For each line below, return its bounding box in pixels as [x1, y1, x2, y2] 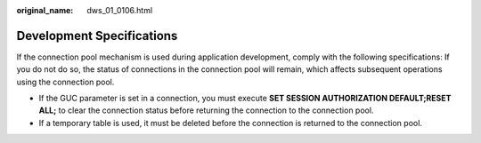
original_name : [16, 5, 74, 15]
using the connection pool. [16, 76, 115, 87]
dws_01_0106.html [86, 5, 153, 15]
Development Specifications [16, 28, 178, 44]
